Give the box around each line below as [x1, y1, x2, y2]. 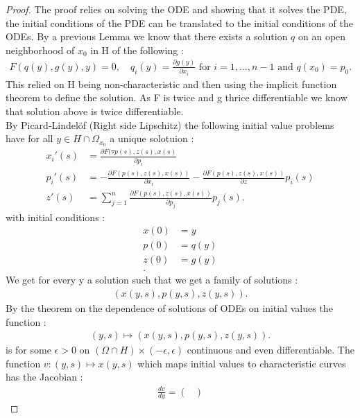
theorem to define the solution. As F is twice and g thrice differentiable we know [6, 90, 348, 105]
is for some [6, 342, 51, 357]
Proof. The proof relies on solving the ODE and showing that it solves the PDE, [6, 2, 347, 16]
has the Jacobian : [6, 369, 83, 384]
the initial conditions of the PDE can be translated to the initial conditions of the [6, 15, 354, 30]
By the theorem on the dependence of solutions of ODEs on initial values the [6, 301, 333, 315]
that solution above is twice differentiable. [6, 103, 184, 118]
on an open [298, 29, 346, 44]
